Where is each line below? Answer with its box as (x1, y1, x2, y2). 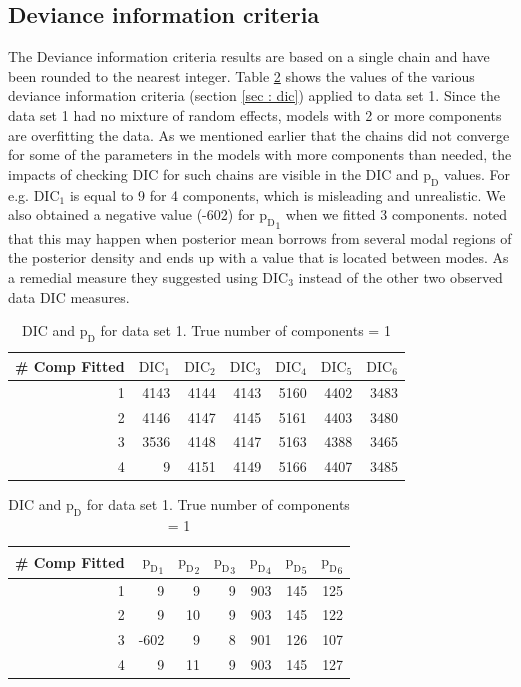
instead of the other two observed (298, 266, 503, 287)
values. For (444, 163, 511, 184)
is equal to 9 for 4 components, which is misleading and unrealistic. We (69, 184, 506, 205)
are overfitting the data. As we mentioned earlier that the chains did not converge (8, 124, 510, 145)
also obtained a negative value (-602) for (8, 204, 255, 225)
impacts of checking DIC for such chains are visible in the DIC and (8, 163, 419, 184)
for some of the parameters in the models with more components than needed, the (8, 144, 512, 165)
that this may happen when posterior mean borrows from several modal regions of (8, 227, 512, 248)
